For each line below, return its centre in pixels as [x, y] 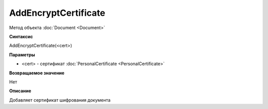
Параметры [22, 55]
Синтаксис [21, 36]
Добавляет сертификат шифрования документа [60, 100]
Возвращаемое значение [37, 73]
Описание [20, 91]
